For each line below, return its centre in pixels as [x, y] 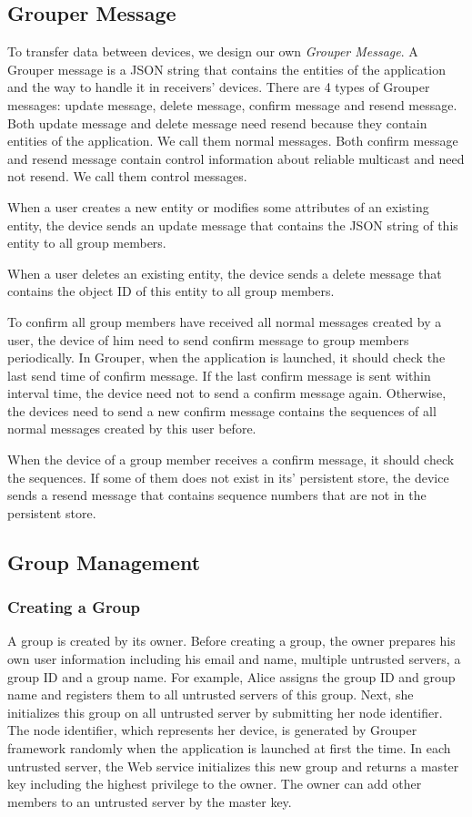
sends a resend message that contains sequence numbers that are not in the [217, 495]
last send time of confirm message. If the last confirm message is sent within [219, 375]
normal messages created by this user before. [132, 429]
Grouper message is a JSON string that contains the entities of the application [226, 69]
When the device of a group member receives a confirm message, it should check [231, 460]
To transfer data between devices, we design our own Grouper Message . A [213, 51]
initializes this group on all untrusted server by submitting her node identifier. [225, 712]
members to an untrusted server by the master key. [150, 801]
